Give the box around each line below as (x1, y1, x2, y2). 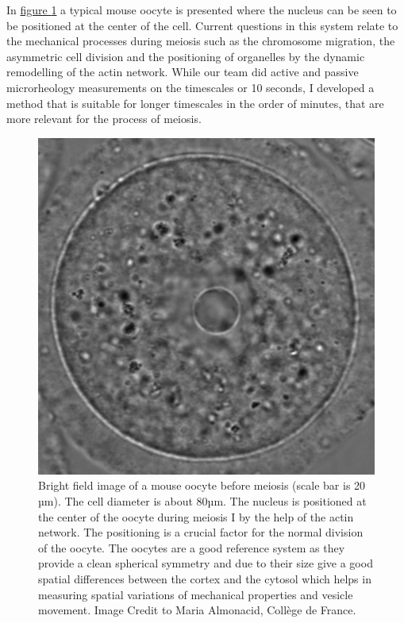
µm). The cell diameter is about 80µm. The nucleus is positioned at (38, 492, 367, 509)
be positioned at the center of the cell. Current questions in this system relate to (6, 17, 398, 33)
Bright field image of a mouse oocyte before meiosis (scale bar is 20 (38, 477, 366, 494)
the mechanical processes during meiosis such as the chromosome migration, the (6, 33, 395, 49)
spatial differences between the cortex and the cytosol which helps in (38, 570, 371, 586)
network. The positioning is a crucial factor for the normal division (38, 524, 364, 540)
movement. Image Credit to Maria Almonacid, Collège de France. (38, 602, 356, 618)
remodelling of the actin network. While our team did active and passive (6, 63, 359, 80)
